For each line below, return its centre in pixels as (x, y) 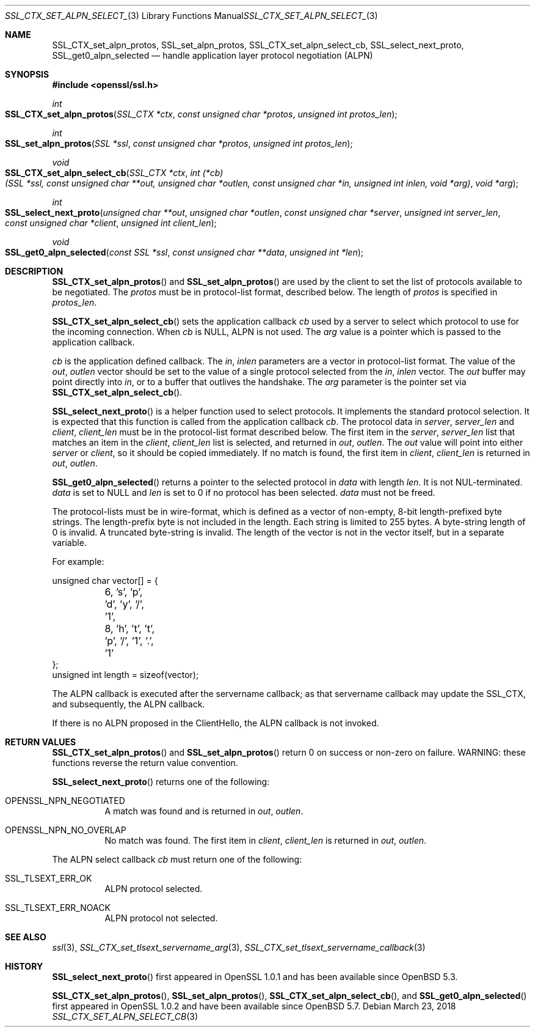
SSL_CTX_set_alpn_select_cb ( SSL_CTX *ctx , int (103, 173)
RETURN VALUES (41, 742)
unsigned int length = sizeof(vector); (126, 675)
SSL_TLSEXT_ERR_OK (49, 878)
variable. (69, 543)
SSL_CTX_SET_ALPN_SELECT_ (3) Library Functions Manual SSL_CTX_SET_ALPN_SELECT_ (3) (191, 16)
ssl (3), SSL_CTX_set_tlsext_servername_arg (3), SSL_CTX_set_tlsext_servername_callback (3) (239, 947)
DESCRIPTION (34, 271)
